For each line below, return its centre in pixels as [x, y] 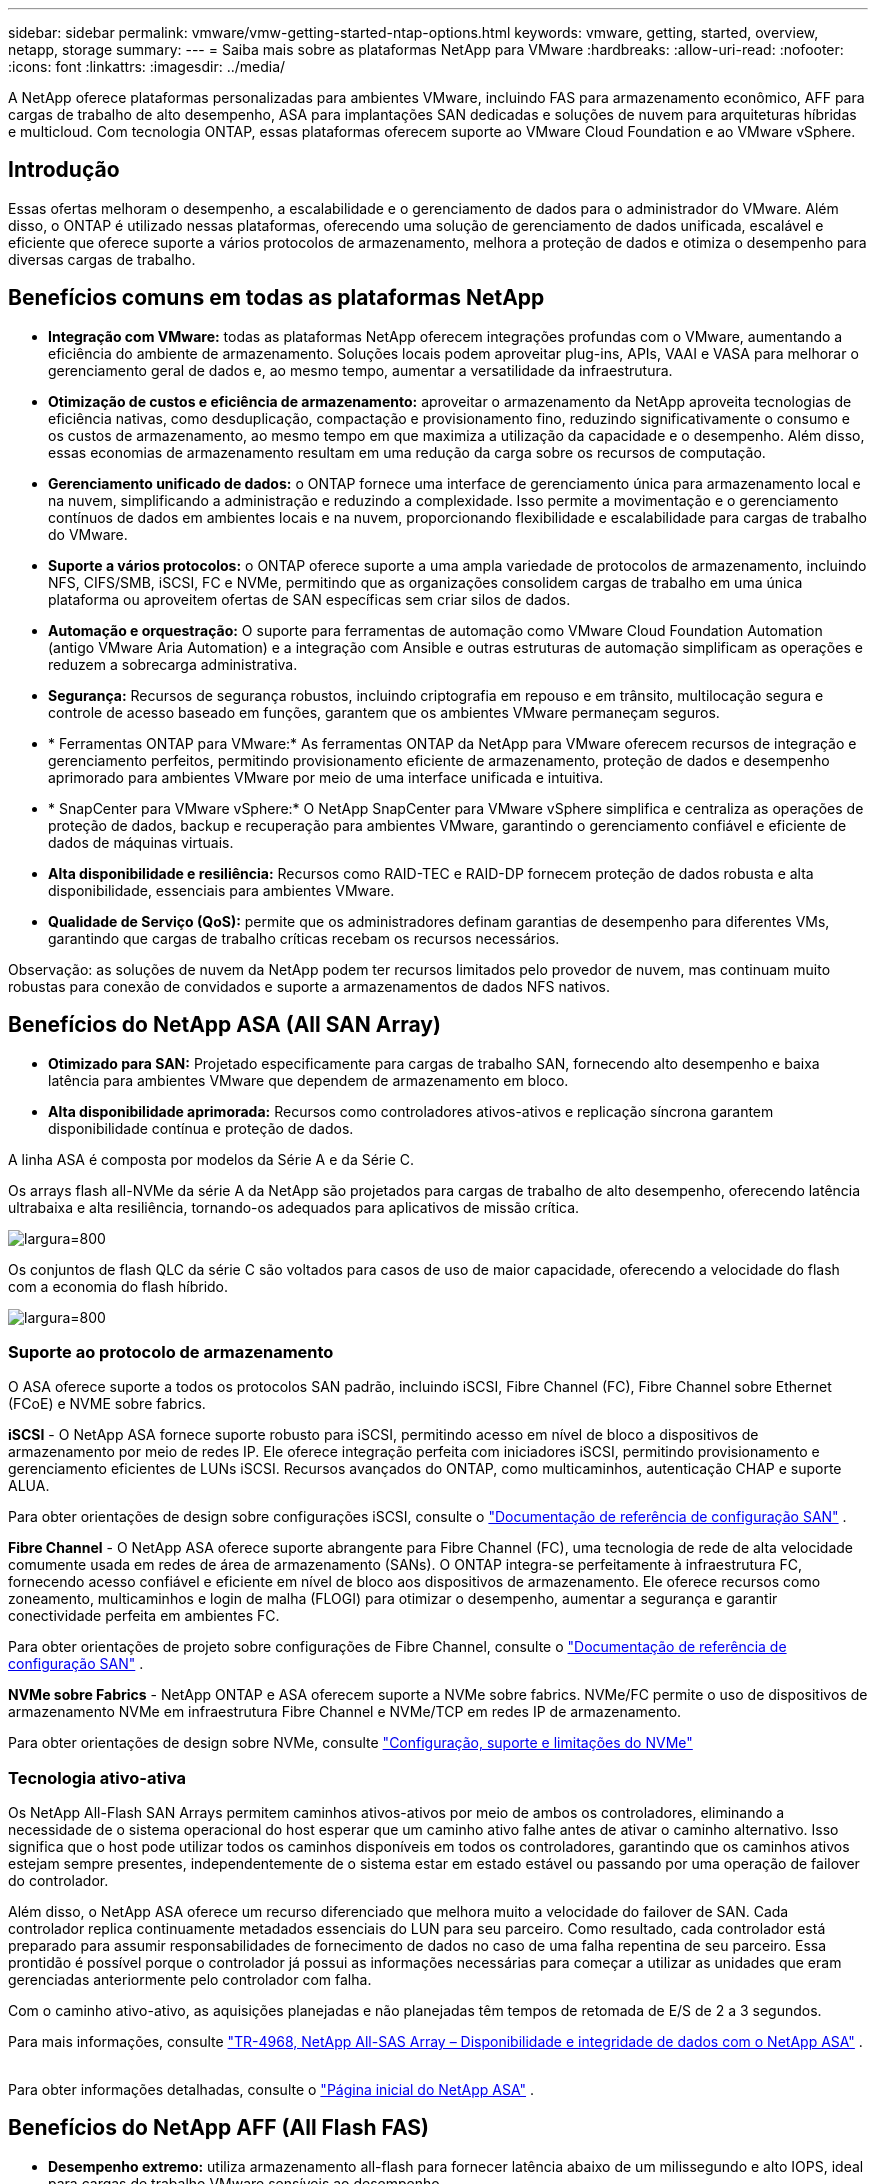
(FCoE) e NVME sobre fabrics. [107, 1404]
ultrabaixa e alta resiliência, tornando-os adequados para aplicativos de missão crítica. [294, 1207]
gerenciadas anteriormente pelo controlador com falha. [190, 1980]
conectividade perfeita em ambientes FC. [144, 1616]
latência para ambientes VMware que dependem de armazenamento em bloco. [308, 1080]
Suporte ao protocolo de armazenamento [171, 1351]
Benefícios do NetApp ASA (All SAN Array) [224, 1025]
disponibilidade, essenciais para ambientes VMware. [221, 890]
